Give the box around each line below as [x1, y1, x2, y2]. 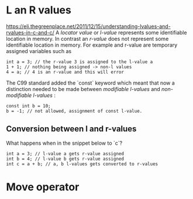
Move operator [6, 180, 80, 193]
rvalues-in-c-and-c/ [6, 29, 54, 36]
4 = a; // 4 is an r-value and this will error [6, 69, 125, 75]
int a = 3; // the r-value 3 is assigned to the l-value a [6, 59, 153, 65]
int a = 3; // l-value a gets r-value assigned [6, 151, 125, 156]
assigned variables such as [6, 47, 72, 54]
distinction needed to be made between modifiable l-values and [6, 85, 161, 92]
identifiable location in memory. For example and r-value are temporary [6, 41, 178, 48]
